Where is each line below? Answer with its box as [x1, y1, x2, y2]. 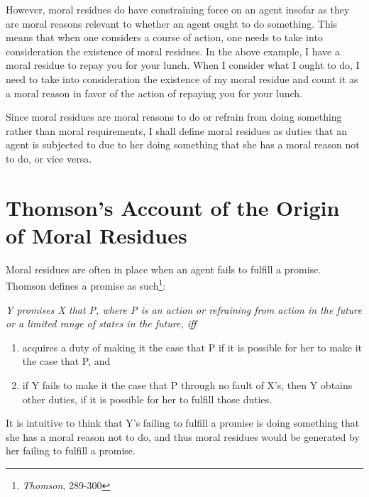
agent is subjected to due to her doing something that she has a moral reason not [6, 137, 360, 152]
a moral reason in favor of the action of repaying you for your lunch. [6, 85, 303, 100]
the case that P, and [22, 354, 111, 368]
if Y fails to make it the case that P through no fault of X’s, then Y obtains [22, 378, 353, 393]
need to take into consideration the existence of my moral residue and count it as [6, 71, 358, 86]
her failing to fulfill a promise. [6, 443, 136, 458]
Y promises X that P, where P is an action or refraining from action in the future [6, 302, 362, 317]
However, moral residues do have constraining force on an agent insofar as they [6, 2, 350, 16]
